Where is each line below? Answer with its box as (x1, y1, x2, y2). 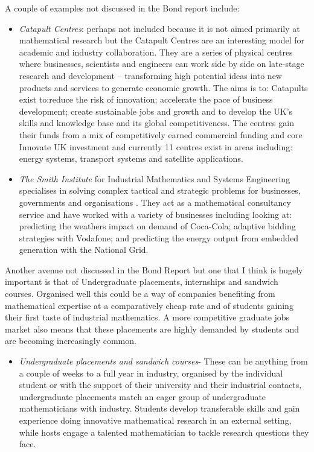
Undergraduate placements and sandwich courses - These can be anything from (19, 355, 308, 368)
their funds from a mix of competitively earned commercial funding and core (19, 128, 303, 141)
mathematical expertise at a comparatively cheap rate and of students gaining (5, 299, 293, 311)
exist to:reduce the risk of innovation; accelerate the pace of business (19, 93, 273, 106)
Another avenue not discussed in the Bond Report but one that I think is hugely (5, 263, 303, 276)
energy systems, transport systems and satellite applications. (19, 152, 243, 165)
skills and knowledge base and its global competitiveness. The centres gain (19, 116, 294, 129)
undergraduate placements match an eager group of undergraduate (19, 390, 266, 403)
